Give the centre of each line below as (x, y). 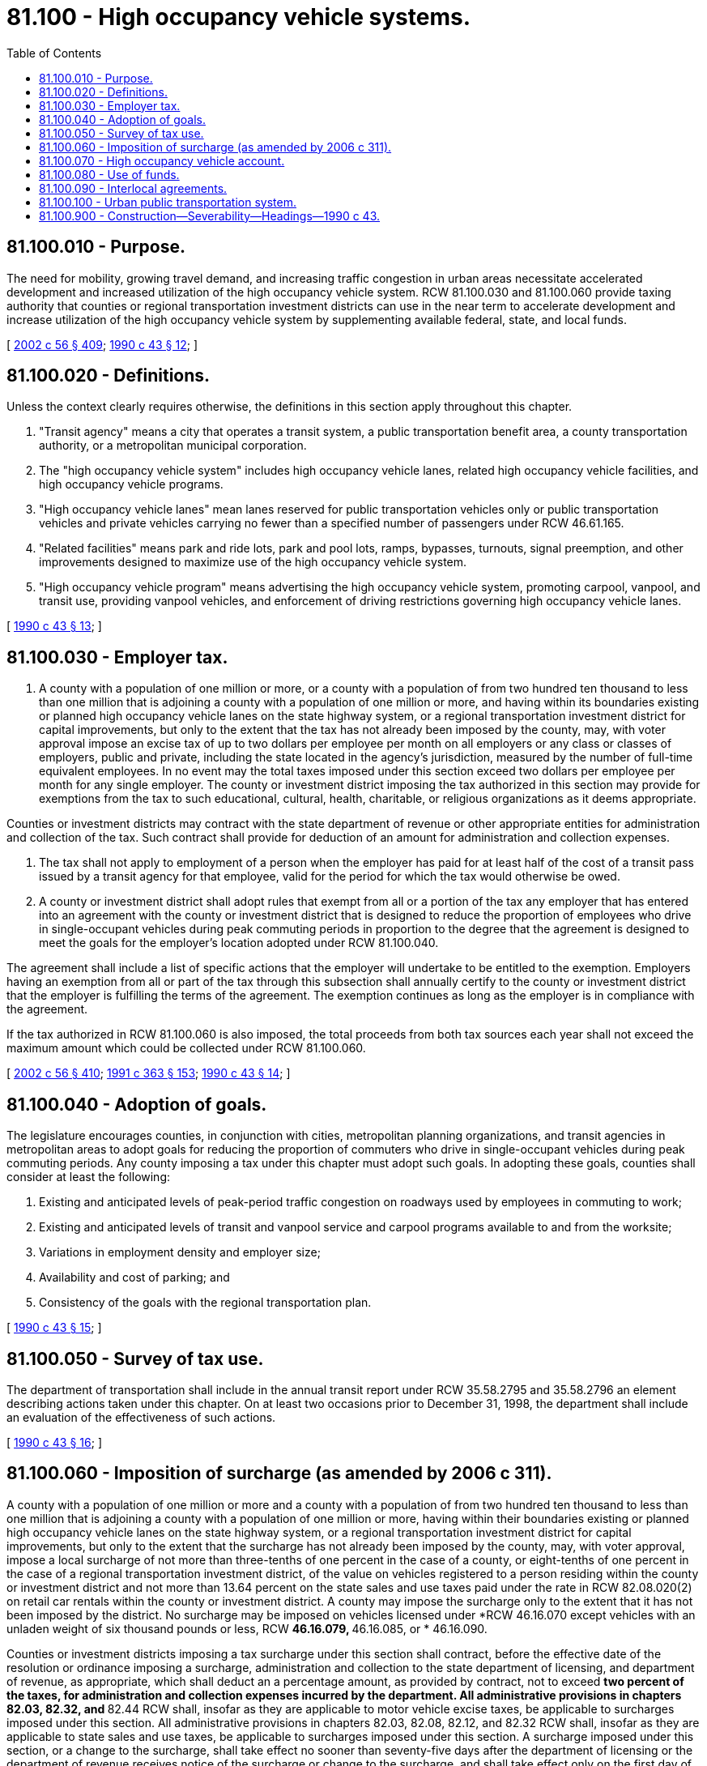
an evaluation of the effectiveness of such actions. (141, 1417)
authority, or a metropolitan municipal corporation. (173, 446)
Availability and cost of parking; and (134, 1278)
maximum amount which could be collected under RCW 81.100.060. (186, 1048)
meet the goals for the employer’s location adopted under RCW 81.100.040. (239, 943)
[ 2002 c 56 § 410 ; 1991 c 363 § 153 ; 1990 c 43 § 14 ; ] (149, 1073)
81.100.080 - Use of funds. (109, 174)
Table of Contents (54, 53)
